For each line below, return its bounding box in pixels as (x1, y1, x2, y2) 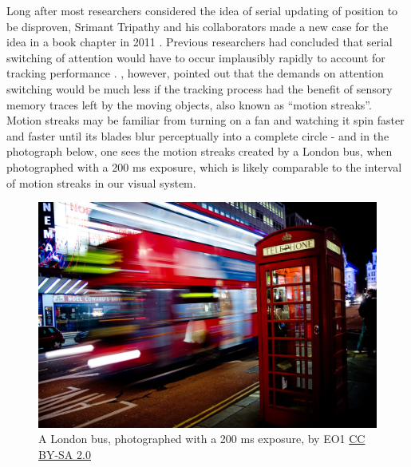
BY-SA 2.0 (38, 445, 91, 462)
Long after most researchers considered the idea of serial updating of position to (6, 2, 398, 18)
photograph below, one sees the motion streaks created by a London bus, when (6, 143, 393, 160)
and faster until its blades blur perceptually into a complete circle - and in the (6, 127, 389, 144)
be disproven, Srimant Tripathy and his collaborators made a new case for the (6, 18, 389, 34)
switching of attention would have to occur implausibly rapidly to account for (6, 49, 385, 65)
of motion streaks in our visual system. (6, 174, 196, 191)
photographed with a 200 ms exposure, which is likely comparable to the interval (6, 158, 402, 175)
